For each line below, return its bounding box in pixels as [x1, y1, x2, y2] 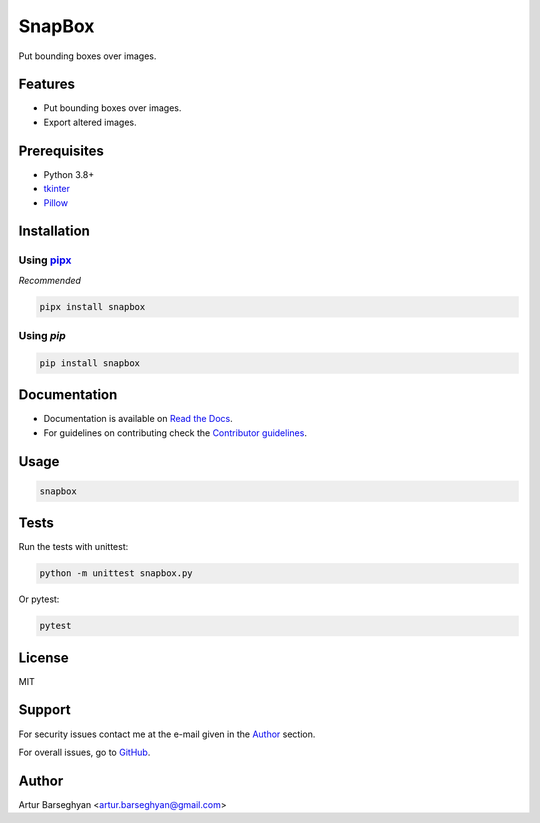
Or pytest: [18, 593, 60, 605]
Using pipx [18, 253, 72, 267]
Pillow [43, 196, 69, 209]
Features [18, 76, 75, 93]
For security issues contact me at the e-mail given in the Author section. [18, 728, 316, 740]
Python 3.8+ [43, 168, 95, 180]
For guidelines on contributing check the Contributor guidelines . [43, 426, 307, 439]
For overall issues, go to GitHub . [18, 746, 151, 758]
